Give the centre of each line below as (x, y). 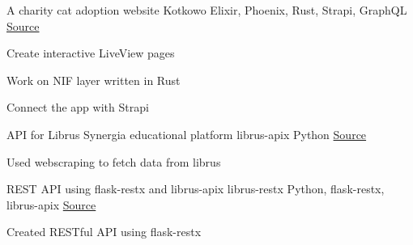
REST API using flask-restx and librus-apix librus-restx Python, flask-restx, (196, 189)
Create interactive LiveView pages (91, 53)
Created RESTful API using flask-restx (104, 232)
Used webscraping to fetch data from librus (114, 161)
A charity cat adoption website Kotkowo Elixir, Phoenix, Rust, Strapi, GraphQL (207, 10)
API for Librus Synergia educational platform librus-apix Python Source (187, 134)
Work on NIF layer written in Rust (94, 80)
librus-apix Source (51, 204)
